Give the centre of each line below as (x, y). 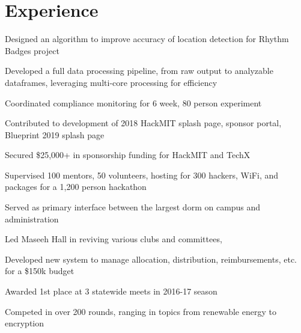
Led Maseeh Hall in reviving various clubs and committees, (114, 239)
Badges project (32, 50)
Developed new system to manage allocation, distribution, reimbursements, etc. (151, 259)
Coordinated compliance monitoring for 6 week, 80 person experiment (133, 102)
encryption (25, 323)
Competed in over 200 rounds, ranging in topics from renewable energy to (141, 311)
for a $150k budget (40, 271)
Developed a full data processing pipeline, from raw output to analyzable (139, 71)
